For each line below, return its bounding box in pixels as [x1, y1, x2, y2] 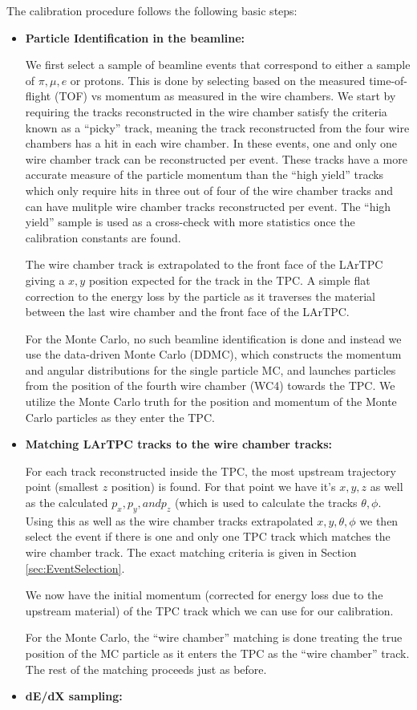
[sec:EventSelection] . [25, 559, 125, 576]
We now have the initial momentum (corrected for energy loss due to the [25, 586, 383, 603]
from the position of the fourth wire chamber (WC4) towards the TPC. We [25, 377, 395, 394]
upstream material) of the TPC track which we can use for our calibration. [25, 602, 394, 619]
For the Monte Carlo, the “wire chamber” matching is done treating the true [25, 629, 403, 646]
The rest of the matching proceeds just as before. [25, 660, 267, 677]
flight [25, 87, 51, 104]
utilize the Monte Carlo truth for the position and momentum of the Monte [25, 393, 397, 410]
